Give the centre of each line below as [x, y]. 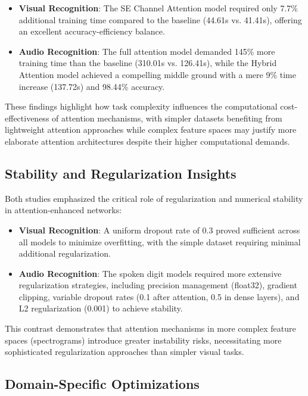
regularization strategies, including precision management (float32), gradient [158, 285]
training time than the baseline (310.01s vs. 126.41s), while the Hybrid [148, 63]
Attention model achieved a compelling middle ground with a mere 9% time [157, 74]
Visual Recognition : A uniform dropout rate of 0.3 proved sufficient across [159, 230]
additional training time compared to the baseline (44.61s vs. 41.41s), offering [160, 19]
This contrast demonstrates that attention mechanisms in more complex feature [150, 328]
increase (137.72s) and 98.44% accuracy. [92, 86]
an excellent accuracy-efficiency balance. [92, 31]
